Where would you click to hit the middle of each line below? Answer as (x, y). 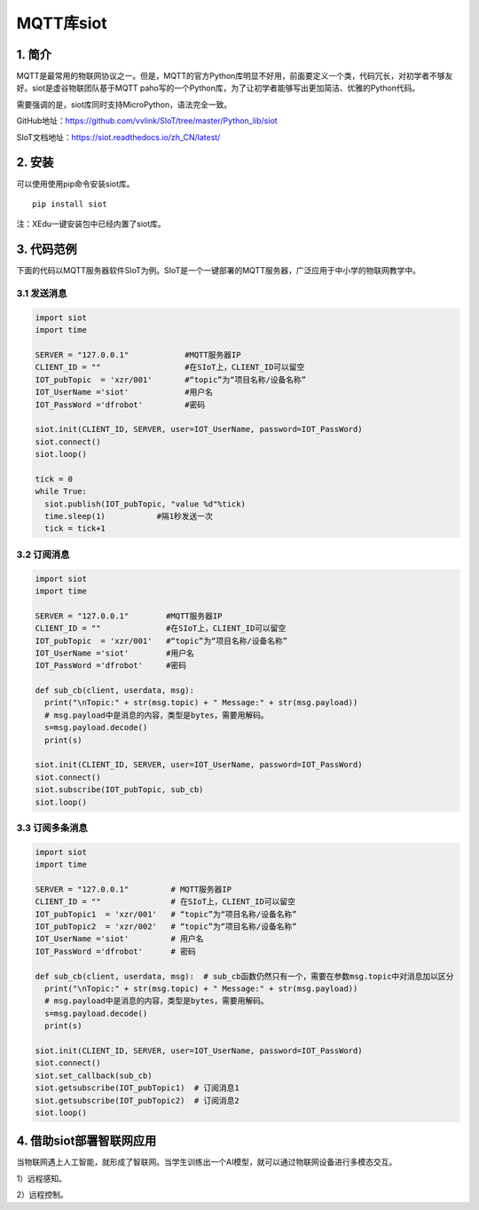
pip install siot (70, 204)
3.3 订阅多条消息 (52, 828)
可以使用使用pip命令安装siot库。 (75, 184)
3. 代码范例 (47, 250)
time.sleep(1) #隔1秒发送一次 (129, 516)
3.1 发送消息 (42, 293)
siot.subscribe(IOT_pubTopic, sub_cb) (119, 790)
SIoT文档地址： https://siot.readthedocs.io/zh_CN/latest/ (118, 137)
